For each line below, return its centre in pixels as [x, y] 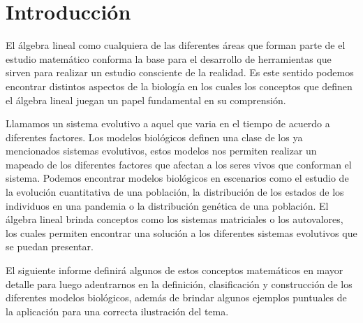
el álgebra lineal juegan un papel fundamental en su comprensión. [146, 100]
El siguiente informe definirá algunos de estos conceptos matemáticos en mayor [175, 270]
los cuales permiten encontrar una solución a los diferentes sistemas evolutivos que [181, 232]
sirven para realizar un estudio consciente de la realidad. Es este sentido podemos [180, 72]
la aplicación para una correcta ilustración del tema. [117, 311]
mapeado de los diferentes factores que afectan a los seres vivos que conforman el [179, 164]
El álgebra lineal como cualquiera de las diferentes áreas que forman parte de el [176, 45]
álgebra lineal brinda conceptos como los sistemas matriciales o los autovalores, [175, 219]
